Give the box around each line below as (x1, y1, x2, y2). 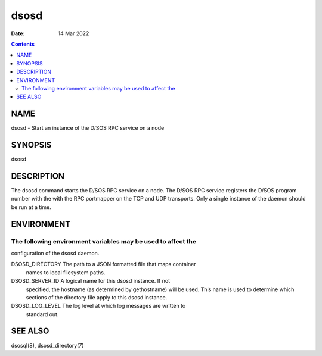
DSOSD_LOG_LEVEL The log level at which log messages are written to (11, 302, 186, 310)
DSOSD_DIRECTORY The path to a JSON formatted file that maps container (11, 261, 196, 268)
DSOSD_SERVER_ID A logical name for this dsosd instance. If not (11, 277, 171, 285)
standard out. (26, 310, 59, 318)
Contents (11, 40, 35, 48)
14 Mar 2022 (58, 30, 89, 37)
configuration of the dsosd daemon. (11, 249, 100, 257)
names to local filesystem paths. (26, 268, 106, 276)
